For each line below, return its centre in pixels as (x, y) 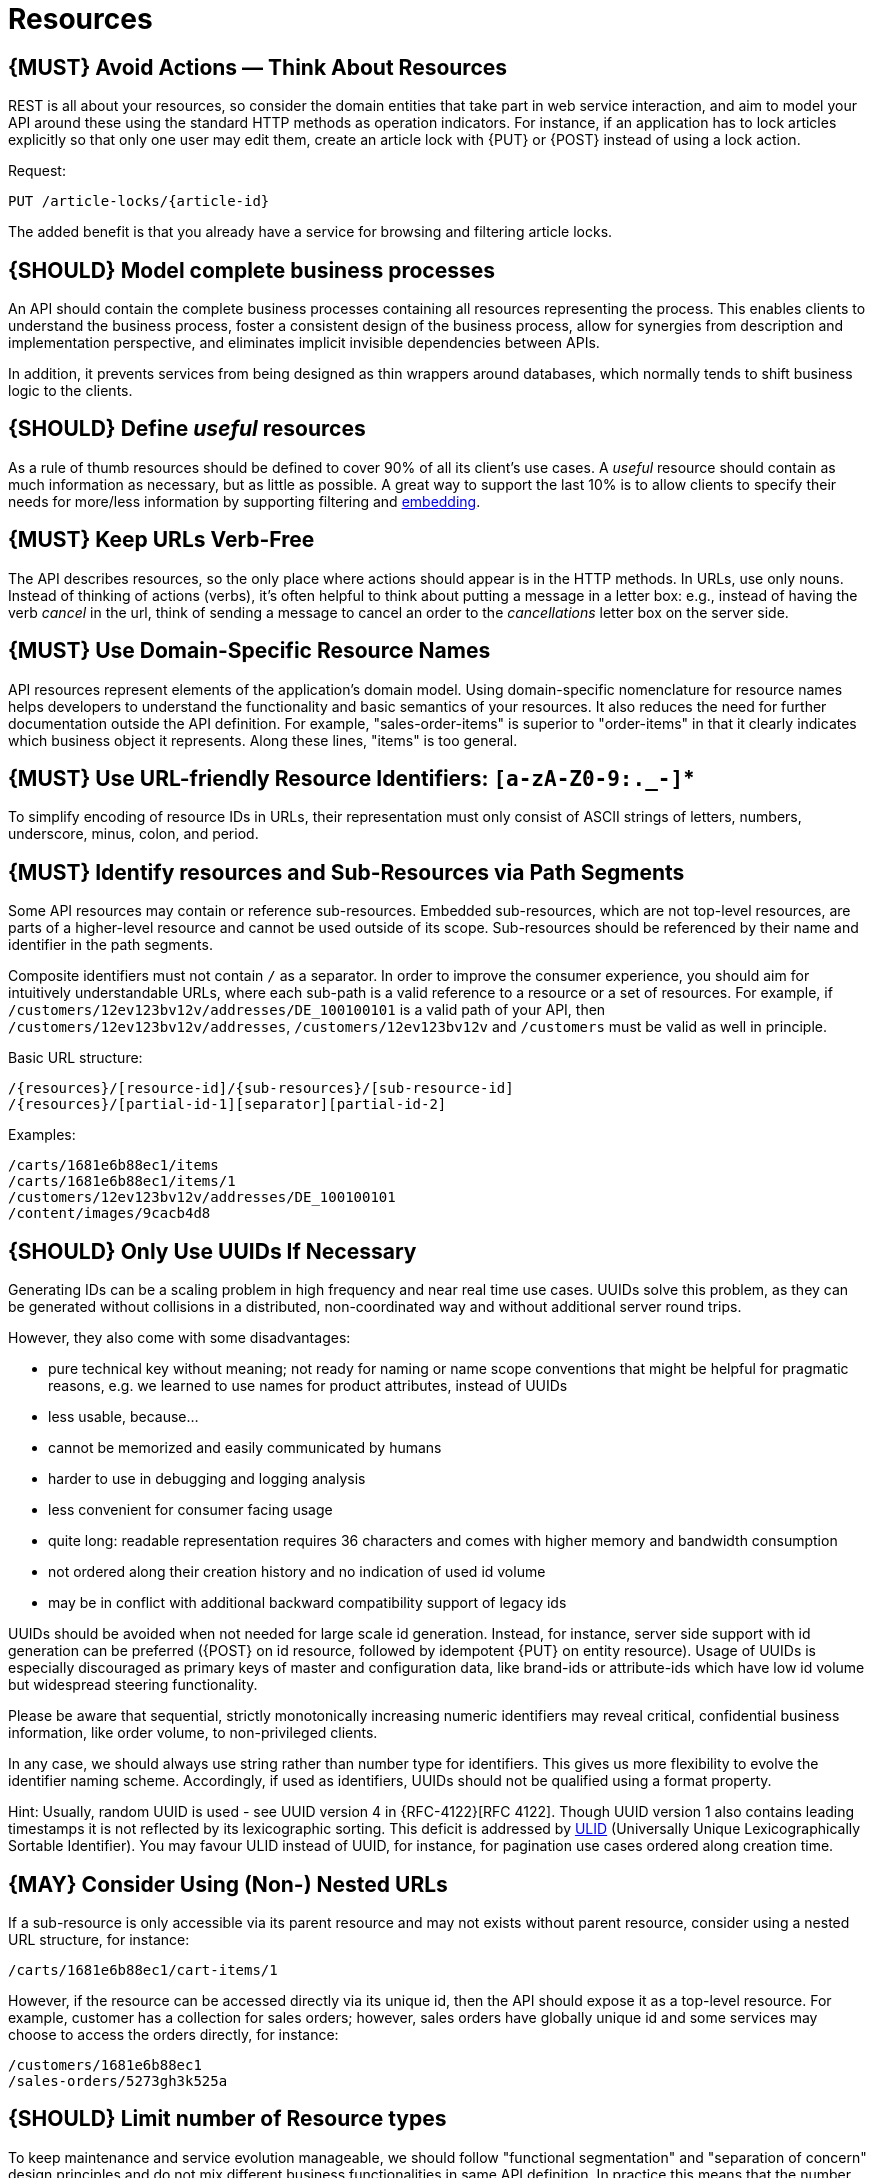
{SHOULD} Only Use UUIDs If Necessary (212, 1251)
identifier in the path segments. (110, 945)
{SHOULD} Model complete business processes (252, 270)
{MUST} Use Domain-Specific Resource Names (249, 651)
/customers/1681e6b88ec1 (105, 2064)
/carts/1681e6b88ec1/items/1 (122, 1181)
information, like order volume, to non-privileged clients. (193, 1733)
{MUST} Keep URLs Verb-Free (161, 540)
